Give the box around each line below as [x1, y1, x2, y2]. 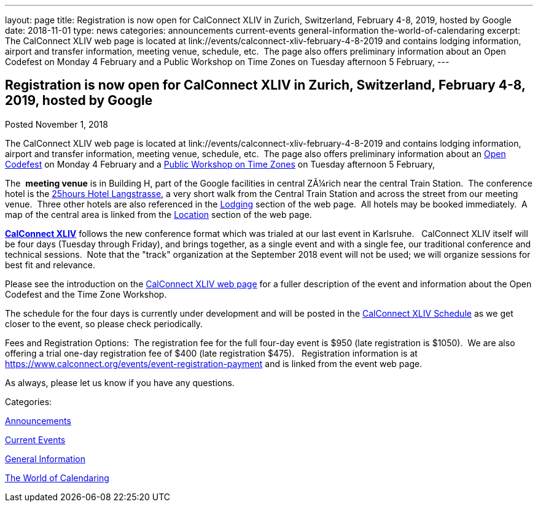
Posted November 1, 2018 [5, 118, 108, 130]
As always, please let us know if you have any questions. [5, 377, 235, 388]
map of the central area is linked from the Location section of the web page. [5, 209, 312, 220]
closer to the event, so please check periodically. [5, 318, 203, 329]
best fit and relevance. [5, 259, 95, 270]
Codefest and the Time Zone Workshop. [5, 288, 167, 300]
